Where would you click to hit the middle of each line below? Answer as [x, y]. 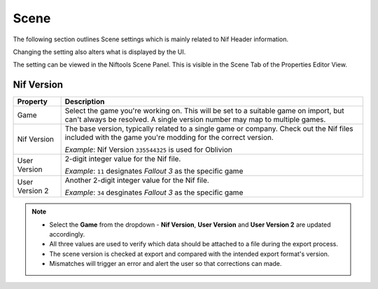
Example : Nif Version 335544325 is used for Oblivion [148, 150]
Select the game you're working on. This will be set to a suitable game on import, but [204, 111]
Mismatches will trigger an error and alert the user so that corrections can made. [166, 264]
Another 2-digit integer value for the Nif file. [137, 181]
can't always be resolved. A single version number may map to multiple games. [195, 120]
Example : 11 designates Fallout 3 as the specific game [154, 171]
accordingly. [67, 234]
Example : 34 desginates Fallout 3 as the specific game [154, 192]
